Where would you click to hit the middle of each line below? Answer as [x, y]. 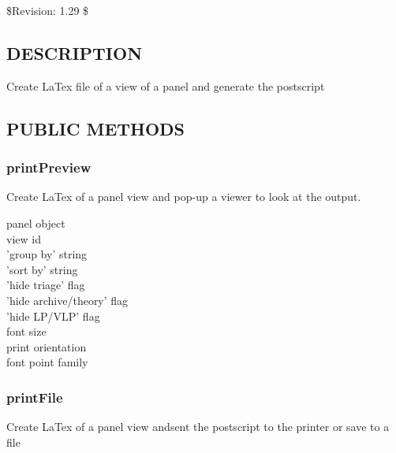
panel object [36, 223]
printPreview [49, 167]
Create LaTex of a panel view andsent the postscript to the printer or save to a [198, 427]
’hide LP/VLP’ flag [53, 316]
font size [26, 331]
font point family [47, 362]
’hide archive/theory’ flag [67, 300]
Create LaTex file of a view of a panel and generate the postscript [166, 85]
